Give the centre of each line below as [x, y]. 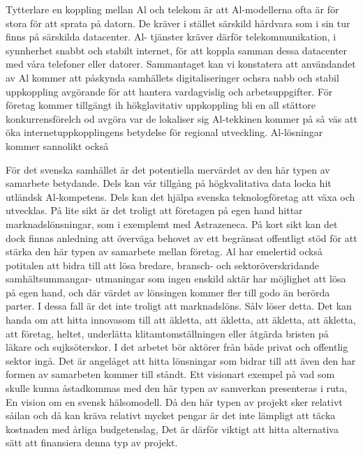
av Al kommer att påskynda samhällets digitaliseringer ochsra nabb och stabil [172, 77]
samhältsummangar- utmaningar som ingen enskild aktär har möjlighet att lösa [176, 279]
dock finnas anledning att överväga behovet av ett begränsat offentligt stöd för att [181, 237]
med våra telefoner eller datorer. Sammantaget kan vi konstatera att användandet [181, 64]
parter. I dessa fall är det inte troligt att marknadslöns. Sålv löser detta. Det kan [179, 306]
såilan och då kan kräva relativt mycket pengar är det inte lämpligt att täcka [171, 415]
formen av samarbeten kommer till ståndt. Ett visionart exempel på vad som [170, 374]
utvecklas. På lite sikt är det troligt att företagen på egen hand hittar [154, 210]
